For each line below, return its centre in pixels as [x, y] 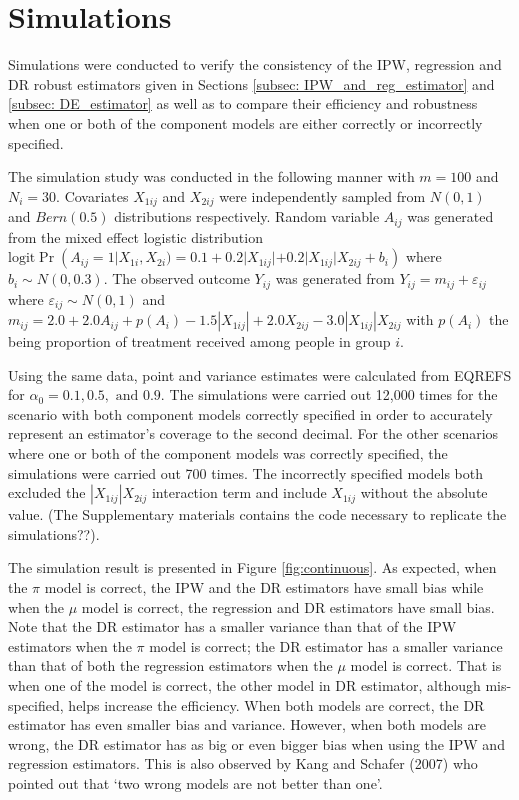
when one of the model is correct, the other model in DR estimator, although [244, 685]
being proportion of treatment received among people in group [199, 341]
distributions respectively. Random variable [247, 216]
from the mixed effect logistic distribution [135, 236]
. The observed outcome [176, 278]
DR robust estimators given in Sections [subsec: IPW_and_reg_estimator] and [251, 83]
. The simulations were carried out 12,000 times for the [329, 394]
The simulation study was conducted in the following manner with [211, 176]
